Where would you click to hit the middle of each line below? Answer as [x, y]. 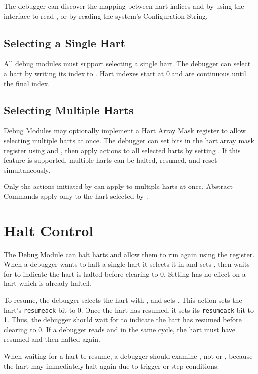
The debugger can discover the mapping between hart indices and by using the [124, 6]
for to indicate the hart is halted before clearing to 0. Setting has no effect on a [125, 273]
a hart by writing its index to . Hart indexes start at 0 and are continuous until [125, 73]
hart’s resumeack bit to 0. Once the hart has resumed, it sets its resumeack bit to [129, 310]
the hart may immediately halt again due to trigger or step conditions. [112, 365]
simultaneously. [27, 169]
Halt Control [49, 230]
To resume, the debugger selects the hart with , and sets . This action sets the [123, 300]
